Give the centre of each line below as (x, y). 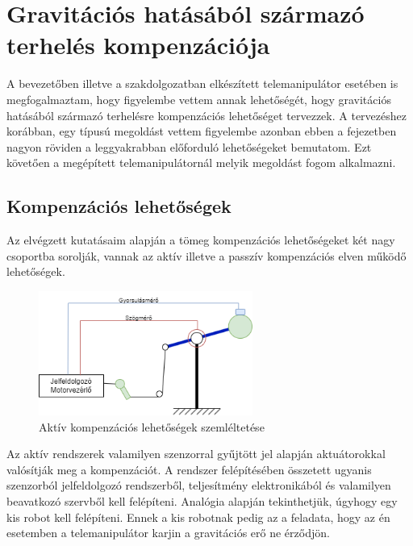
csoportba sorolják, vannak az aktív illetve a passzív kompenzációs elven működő (206, 255)
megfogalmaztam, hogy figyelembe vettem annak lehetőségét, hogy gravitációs (199, 99)
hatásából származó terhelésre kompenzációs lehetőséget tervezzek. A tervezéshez (206, 115)
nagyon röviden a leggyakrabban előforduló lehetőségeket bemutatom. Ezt (189, 146)
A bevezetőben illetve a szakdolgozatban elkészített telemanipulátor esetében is (202, 83)
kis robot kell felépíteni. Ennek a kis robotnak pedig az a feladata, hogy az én (198, 517)
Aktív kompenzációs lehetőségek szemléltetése (152, 426)
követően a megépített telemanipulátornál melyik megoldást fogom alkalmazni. (201, 163)
